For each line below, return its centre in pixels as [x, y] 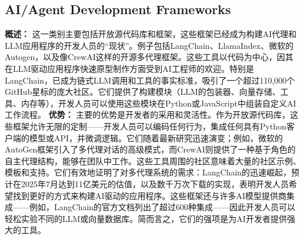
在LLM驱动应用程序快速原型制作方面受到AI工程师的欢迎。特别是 [129, 68]
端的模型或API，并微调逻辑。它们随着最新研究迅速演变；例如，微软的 [148, 137]
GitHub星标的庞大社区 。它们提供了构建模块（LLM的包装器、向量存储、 [143, 92]
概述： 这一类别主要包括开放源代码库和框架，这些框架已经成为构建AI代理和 [151, 34]
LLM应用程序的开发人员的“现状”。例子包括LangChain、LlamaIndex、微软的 [149, 45]
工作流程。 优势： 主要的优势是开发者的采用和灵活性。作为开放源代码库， [148, 114]
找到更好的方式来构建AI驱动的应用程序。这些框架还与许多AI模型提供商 [150, 195]
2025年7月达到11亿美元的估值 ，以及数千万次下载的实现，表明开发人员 [155, 183]
